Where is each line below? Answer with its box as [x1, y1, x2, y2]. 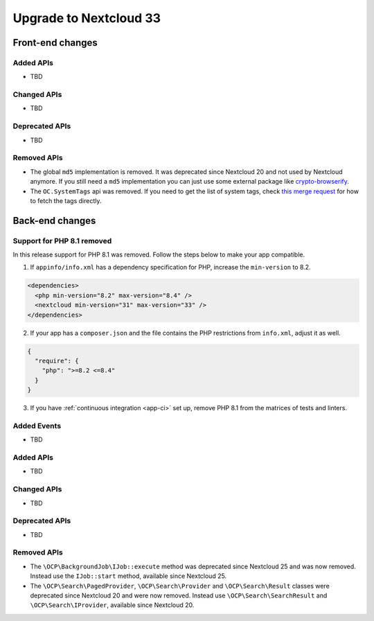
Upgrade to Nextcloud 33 [12, 10, 161, 26]
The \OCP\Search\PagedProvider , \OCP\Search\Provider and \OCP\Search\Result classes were [30, 581, 330, 590]
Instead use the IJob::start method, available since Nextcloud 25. [30, 572, 227, 580]
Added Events [12, 421, 62, 430]
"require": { [35, 357, 79, 365]
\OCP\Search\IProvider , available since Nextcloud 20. [30, 601, 195, 609]
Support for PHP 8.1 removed [12, 236, 112, 245]
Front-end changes [12, 37, 98, 49]
